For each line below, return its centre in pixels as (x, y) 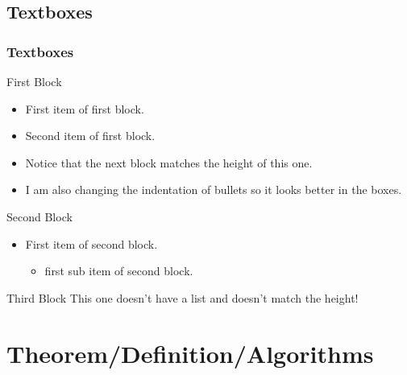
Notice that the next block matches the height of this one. (169, 162)
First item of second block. (91, 243)
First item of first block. (85, 108)
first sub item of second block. (119, 271)
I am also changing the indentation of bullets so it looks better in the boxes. (214, 190)
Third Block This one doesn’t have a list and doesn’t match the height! (183, 297)
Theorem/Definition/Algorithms (190, 353)
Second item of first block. (90, 136)
